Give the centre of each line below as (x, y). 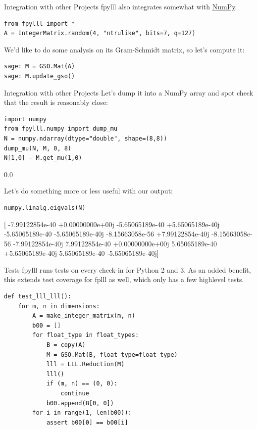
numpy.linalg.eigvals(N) (45, 208)
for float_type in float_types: (86, 335)
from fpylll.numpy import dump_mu (61, 129)
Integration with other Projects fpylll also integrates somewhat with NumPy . (121, 6)
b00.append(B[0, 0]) (80, 403)
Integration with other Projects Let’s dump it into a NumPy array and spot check (129, 92)
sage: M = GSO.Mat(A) (40, 67)
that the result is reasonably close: (56, 102)
